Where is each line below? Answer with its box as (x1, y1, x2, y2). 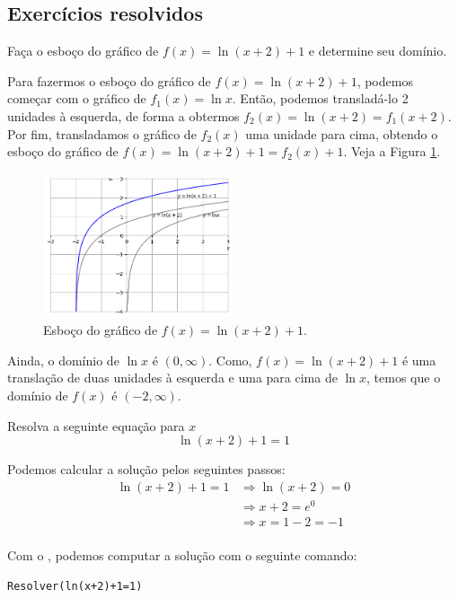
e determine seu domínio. (308, 41, 447, 60)
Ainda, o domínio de (7, 350, 119, 369)
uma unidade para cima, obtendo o (245, 124, 438, 143)
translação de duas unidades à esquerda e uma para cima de (7, 368, 338, 387)
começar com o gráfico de (7, 89, 146, 108)
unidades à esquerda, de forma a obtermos (7, 106, 240, 125)
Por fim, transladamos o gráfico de (7, 124, 197, 143)
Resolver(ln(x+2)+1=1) (7, 579, 143, 593)
